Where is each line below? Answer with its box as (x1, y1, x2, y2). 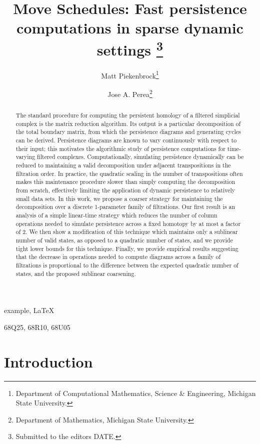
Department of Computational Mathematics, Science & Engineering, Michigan (15, 387, 256, 398)
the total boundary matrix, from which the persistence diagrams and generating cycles (15, 127, 241, 136)
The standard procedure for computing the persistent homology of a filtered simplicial (15, 111, 240, 119)
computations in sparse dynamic (16, 17, 243, 38)
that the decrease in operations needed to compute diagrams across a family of (15, 252, 221, 261)
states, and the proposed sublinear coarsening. (15, 269, 136, 277)
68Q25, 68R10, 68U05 (4, 321, 70, 332)
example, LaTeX (4, 305, 54, 315)
